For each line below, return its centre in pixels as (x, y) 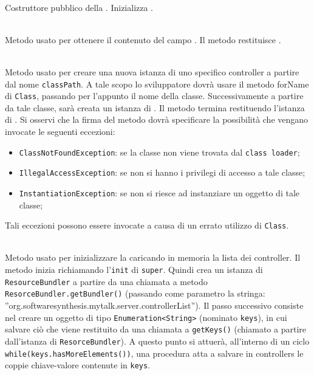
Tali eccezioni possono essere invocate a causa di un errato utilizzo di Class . (147, 225)
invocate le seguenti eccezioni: (60, 132)
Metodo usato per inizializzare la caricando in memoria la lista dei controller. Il (153, 257)
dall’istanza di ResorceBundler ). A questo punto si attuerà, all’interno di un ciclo (157, 341)
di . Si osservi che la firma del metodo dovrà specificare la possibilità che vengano (157, 119)
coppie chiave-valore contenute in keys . (78, 365)
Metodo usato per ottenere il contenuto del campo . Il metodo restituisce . (143, 39)
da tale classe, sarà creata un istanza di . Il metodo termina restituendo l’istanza (155, 107)
